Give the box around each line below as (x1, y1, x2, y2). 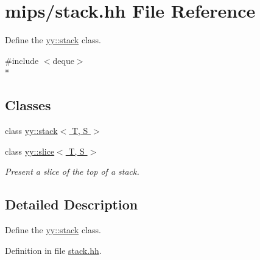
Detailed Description (5, 195, 138, 214)
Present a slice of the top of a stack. (5, 165, 139, 178)
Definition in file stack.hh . (5, 244, 102, 256)
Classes (5, 96, 51, 114)
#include (5, 54, 39, 66)
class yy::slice (5, 144, 55, 157)
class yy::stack (5, 124, 58, 137)
